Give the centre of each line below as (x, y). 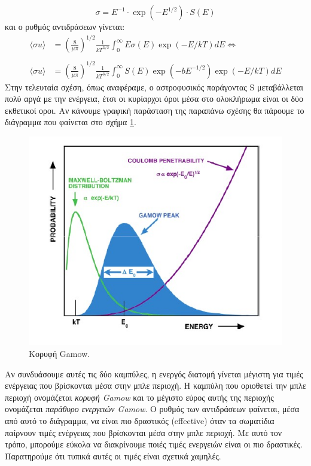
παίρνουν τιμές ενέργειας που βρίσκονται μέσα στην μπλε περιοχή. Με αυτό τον (144, 432)
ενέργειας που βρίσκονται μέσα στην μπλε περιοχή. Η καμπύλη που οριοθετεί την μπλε (155, 385)
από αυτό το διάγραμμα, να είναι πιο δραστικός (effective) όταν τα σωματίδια (140, 420)
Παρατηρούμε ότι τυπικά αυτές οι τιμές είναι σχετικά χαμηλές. (113, 456)
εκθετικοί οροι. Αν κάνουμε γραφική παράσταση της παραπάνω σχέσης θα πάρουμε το (155, 110)
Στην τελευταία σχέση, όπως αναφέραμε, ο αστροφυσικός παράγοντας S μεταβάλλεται (154, 87)
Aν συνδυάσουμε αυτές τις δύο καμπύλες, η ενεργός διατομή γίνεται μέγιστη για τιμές (154, 373)
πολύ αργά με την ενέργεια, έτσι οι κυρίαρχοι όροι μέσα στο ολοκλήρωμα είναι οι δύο (154, 99)
